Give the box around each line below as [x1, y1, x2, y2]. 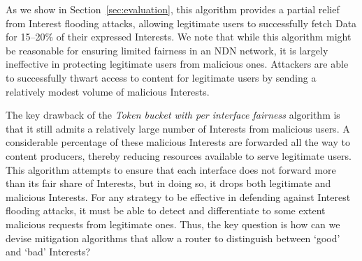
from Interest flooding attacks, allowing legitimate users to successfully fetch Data [6, 15, 357, 30]
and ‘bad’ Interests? [6, 244, 91, 259]
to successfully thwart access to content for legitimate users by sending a [6, 70, 317, 84]
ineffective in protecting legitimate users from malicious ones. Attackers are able [6, 57, 349, 71]
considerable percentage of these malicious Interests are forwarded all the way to [6, 135, 350, 149]
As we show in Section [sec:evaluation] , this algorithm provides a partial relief [6, 2, 340, 16]
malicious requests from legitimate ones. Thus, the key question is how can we [6, 216, 340, 231]
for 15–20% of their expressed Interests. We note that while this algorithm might [6, 29, 352, 44]
